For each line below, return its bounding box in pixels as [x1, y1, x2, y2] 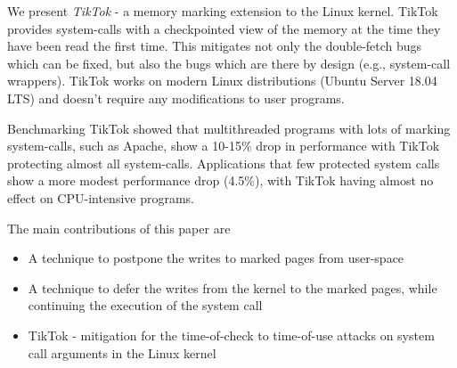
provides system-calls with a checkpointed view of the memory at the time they [7, 19, 441, 37]
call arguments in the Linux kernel [28, 343, 216, 362]
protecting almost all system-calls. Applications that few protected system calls [7, 153, 440, 172]
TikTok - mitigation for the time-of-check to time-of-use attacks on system [28, 325, 435, 344]
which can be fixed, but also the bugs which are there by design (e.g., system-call [7, 53, 451, 72]
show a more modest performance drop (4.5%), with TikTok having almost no [7, 171, 434, 190]
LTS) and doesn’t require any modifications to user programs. [7, 88, 345, 107]
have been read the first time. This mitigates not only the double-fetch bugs [7, 37, 422, 55]
